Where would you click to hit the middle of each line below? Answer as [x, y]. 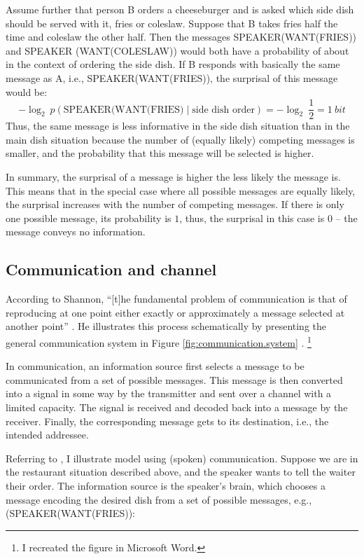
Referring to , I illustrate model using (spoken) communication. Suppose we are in [182, 458]
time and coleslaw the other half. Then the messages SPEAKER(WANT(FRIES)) [181, 37]
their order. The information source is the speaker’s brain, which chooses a [166, 485]
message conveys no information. [76, 232]
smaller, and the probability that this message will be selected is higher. [160, 153]
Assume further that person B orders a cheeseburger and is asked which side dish [180, 9]
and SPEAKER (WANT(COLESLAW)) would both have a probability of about [177, 50]
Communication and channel [111, 269]
